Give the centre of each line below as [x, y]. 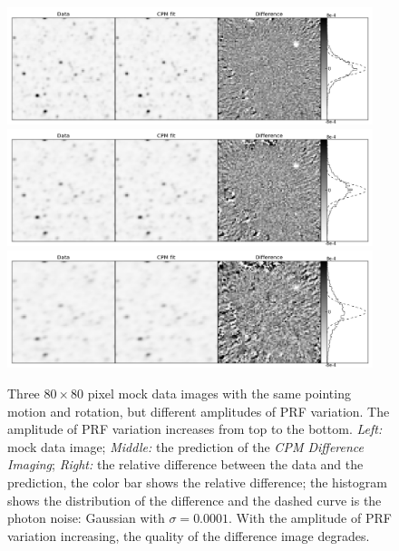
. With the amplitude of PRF [310, 518]
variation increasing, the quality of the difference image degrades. [189, 535]
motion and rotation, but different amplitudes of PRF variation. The [199, 411]
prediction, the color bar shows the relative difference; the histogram [197, 482]
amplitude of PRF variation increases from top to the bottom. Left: [195, 429]
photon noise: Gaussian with [86, 518]
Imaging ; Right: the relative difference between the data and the [185, 464]
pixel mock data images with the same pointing [219, 393]
